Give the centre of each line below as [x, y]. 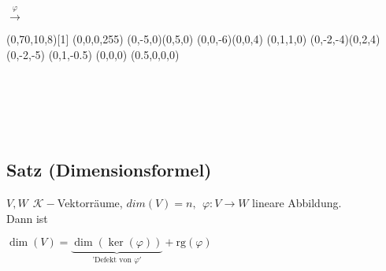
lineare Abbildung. [297, 203]
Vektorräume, [90, 203]
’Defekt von [112, 260]
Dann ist [27, 218]
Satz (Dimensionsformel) [109, 170]
